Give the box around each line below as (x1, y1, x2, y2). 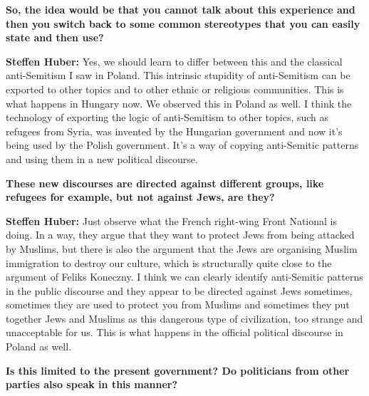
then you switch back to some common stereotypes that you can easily (6, 16, 360, 31)
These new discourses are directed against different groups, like (6, 175, 324, 190)
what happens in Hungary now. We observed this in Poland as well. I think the (6, 95, 352, 110)
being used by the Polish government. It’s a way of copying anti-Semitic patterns (6, 137, 359, 152)
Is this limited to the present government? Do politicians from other (6, 363, 350, 377)
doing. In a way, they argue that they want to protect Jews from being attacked (6, 227, 355, 242)
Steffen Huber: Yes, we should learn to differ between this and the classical (6, 53, 343, 68)
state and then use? (6, 30, 104, 45)
